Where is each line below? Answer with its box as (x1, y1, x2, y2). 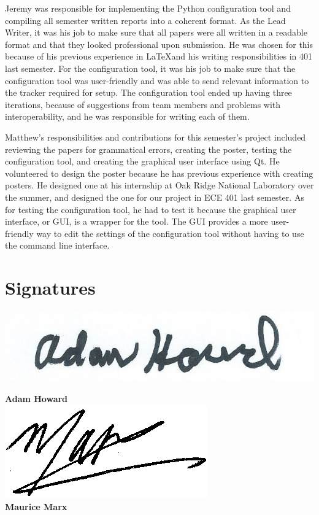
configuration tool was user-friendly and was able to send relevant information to (5, 74, 309, 87)
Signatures (5, 275, 96, 300)
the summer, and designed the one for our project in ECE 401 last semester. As (5, 190, 304, 203)
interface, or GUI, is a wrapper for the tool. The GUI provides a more (5, 215, 268, 228)
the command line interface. (5, 239, 110, 252)
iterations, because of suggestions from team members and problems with (5, 98, 281, 110)
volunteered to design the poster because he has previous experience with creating (5, 166, 313, 179)
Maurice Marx (5, 500, 67, 513)
